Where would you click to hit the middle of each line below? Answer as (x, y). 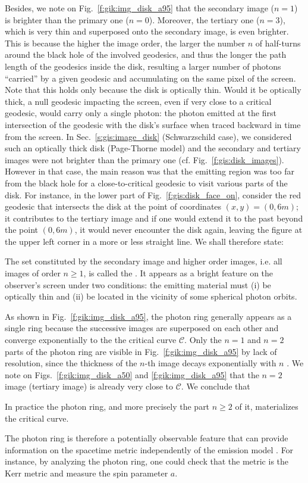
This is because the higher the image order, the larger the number (125, 43)
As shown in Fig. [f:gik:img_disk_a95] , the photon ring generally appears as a (148, 316)
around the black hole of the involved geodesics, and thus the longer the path (146, 54)
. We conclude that (216, 386)
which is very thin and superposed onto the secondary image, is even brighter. (147, 31)
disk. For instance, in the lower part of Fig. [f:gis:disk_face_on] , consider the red (153, 194)
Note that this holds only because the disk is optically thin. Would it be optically (153, 90)
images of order (33, 273)
